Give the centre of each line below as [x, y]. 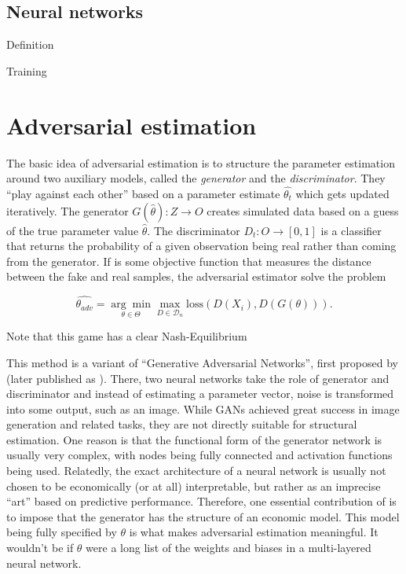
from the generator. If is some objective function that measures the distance [189, 261]
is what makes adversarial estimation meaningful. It [254, 532]
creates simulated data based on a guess [303, 210]
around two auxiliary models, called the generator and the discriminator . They [196, 178]
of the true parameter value [73, 230]
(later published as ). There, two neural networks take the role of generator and [198, 378]
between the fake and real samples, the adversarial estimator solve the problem [196, 276]
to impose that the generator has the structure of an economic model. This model [203, 516]
